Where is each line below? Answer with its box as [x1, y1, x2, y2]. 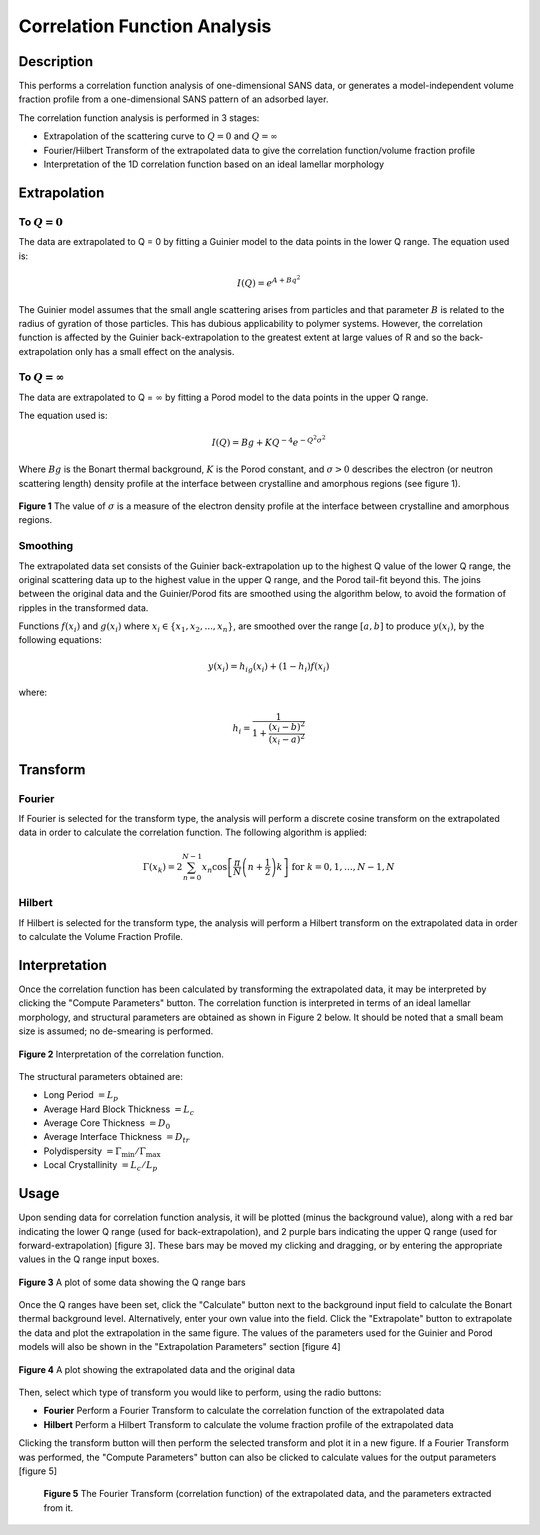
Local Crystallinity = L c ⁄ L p [43, 1159, 158, 1174]
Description [18, 53, 94, 70]
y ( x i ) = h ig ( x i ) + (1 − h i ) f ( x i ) [208, 660, 330, 674]
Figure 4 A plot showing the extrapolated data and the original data [18, 1363, 295, 1375]
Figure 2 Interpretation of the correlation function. [18, 1048, 225, 1060]
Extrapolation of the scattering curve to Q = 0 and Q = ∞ [43, 130, 279, 142]
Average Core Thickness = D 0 [43, 1117, 171, 1131]
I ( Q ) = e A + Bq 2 [236, 274, 301, 289]
